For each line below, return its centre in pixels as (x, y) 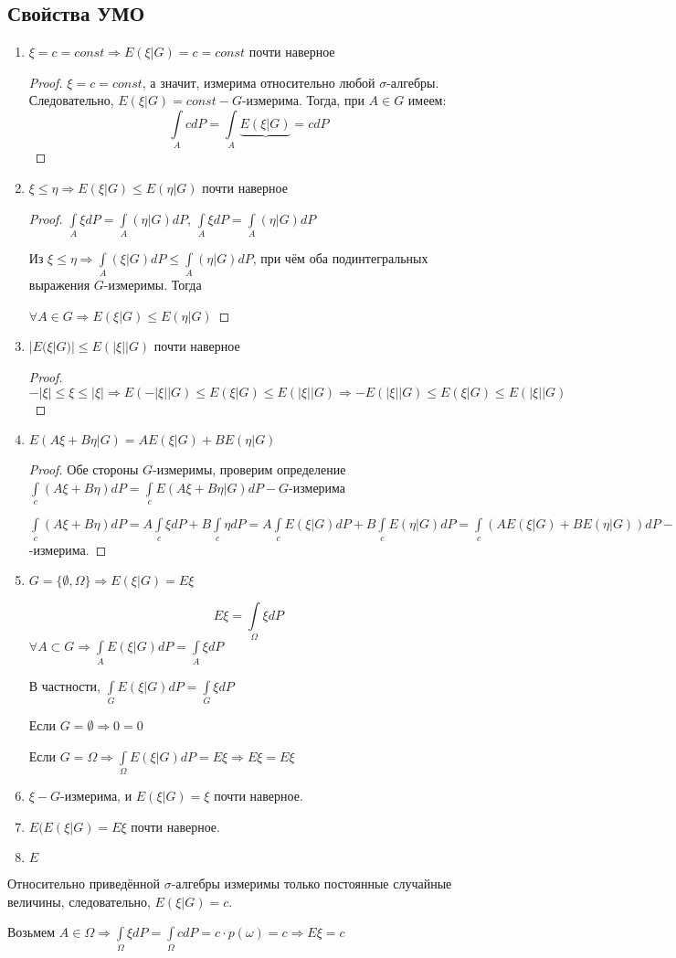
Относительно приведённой (84, 883)
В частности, (64, 685)
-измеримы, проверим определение (249, 469)
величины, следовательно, (79, 901)
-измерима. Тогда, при (303, 100)
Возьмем (32, 932)
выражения (59, 285)
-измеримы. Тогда (153, 285)
